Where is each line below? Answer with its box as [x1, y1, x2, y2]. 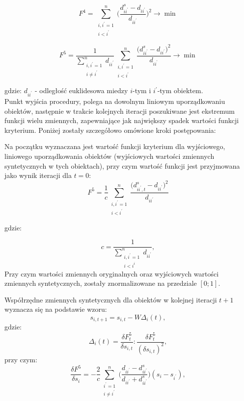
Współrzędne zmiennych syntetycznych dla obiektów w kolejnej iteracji [4, 294, 217, 304]
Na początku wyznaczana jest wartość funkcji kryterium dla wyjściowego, [4, 141, 225, 151]
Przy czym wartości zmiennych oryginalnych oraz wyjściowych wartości [4, 268, 219, 278]
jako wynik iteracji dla [4, 170, 72, 180]
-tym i [132, 85, 151, 96]
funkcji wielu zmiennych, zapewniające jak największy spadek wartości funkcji [4, 115, 239, 125]
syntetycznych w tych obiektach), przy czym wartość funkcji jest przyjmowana [4, 160, 240, 171]
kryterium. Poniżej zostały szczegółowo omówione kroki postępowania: [4, 125, 216, 135]
